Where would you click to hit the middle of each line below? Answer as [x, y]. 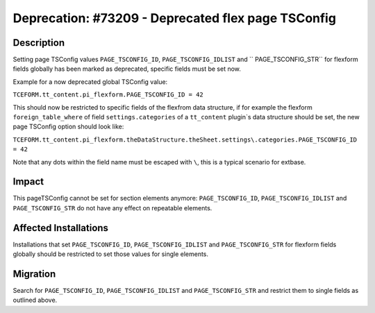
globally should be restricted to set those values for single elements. [110, 254]
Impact [28, 181]
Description [39, 43]
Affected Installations [61, 228]
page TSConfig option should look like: [68, 127]
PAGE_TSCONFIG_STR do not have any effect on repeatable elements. [112, 208]
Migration [34, 274]
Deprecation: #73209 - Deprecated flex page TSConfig [175, 18]
